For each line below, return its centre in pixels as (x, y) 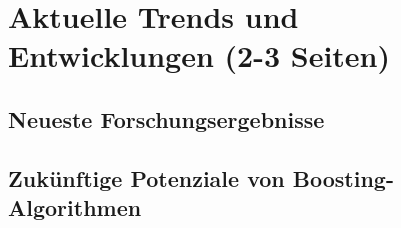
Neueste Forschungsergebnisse (166, 118)
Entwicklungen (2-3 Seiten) (199, 55)
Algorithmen (75, 207)
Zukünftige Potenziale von (146, 177)
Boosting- (343, 177)
